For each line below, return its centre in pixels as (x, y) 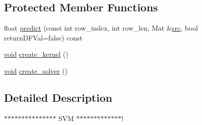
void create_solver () (36, 70)
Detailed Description (58, 97)
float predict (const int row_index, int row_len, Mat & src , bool (101, 28)
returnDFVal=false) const (43, 37)
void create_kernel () (36, 54)
